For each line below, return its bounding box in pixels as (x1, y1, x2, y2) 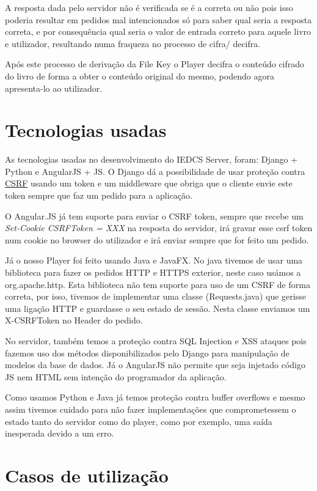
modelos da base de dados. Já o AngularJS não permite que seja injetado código (5, 358, 305, 371)
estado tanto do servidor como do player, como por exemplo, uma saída (5, 415, 272, 427)
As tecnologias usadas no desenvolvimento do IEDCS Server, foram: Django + (5, 153, 298, 166)
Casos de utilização (5, 462, 169, 487)
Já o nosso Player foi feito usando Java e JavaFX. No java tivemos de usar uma (5, 254, 303, 267)
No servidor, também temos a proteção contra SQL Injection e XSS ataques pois (5, 334, 307, 347)
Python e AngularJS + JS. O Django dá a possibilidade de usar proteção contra (5, 164, 305, 177)
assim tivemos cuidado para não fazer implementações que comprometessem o (5, 402, 296, 415)
